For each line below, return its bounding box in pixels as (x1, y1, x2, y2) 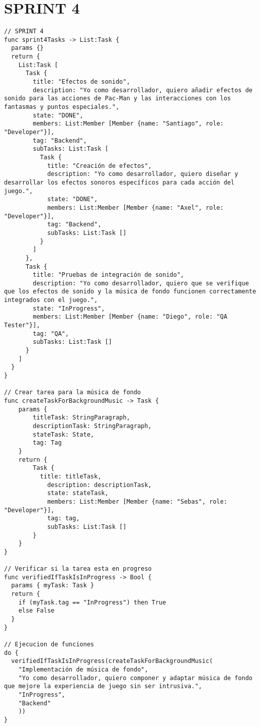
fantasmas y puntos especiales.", (4, 103, 120, 111)
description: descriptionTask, (47, 481, 152, 489)
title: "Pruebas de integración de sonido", (33, 271, 184, 279)
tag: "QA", (33, 330, 69, 337)
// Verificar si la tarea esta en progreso (4, 565, 152, 573)
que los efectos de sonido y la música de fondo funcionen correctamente (4, 288, 256, 295)
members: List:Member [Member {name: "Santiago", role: (33, 120, 224, 128)
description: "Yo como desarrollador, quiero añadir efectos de (33, 86, 252, 94)
